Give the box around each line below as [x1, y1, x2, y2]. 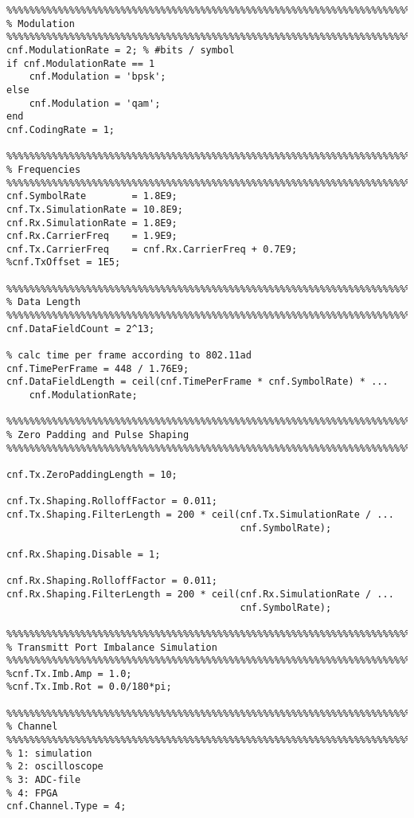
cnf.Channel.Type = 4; [6, 800, 127, 812]
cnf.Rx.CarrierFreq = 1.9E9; [6, 230, 178, 242]
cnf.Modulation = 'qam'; [29, 97, 161, 109]
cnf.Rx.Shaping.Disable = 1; [6, 548, 161, 560]
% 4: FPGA [6, 787, 58, 799]
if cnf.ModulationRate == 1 [6, 57, 155, 69]
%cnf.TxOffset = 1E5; [6, 256, 121, 268]
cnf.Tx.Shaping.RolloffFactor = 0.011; [6, 495, 217, 507]
